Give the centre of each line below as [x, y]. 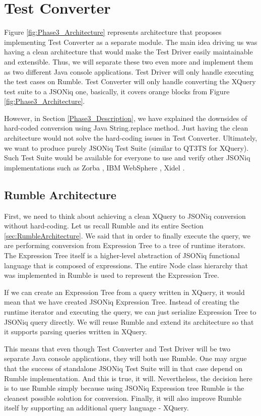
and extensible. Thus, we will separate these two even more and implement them [129, 61]
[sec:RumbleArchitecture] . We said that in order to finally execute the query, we [127, 235]
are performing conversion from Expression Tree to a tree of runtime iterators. [125, 245]
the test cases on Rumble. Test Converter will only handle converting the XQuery [130, 81]
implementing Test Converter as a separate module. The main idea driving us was [131, 42]
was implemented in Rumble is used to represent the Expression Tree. [112, 275]
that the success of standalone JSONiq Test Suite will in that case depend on [123, 368]
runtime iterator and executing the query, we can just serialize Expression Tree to [130, 311]
